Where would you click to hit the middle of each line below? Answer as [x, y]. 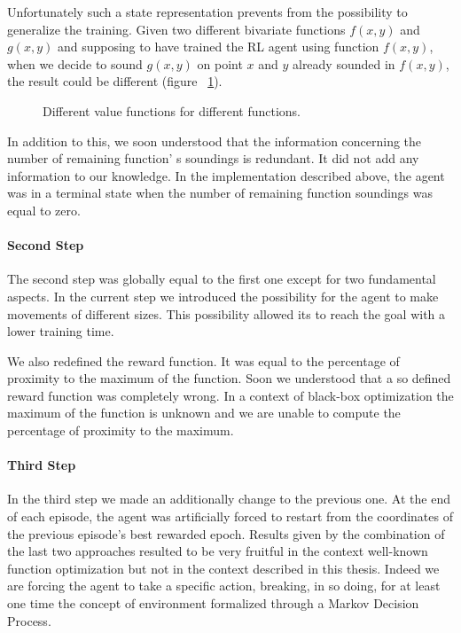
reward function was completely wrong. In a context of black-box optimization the [230, 395]
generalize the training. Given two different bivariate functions [176, 29]
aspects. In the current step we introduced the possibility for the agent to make [223, 296]
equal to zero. [44, 210]
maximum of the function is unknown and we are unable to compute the [204, 413]
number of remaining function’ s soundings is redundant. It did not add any [213, 158]
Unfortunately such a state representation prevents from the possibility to [207, 12]
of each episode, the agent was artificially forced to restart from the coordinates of [230, 516]
